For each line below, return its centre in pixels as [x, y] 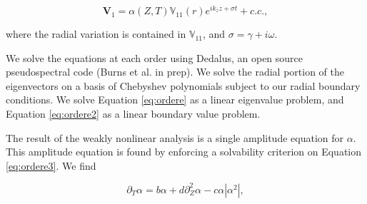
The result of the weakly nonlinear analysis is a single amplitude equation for [175, 137]
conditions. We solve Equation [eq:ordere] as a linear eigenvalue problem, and [175, 100]
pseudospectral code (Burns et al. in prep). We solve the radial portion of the [175, 72]
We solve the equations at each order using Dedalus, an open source [155, 57]
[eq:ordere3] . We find [51, 165]
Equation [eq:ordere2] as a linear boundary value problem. [133, 114]
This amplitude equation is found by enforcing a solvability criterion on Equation [184, 152]
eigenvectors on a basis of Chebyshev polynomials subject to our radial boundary [183, 85]
